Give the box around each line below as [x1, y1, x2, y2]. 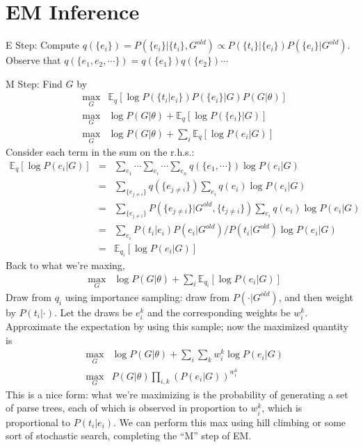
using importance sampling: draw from [65, 289, 230, 304]
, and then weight [278, 289, 353, 304]
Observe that [6, 53, 61, 67]
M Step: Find [6, 76, 63, 90]
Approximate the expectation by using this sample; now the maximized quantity [6, 318, 348, 333]
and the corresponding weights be [147, 304, 291, 319]
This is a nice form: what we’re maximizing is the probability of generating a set [6, 387, 348, 401]
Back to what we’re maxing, [6, 257, 125, 272]
